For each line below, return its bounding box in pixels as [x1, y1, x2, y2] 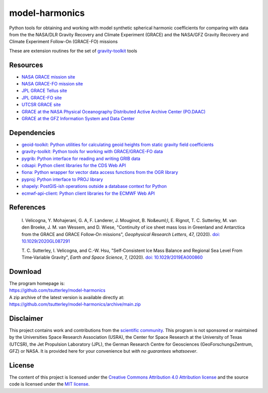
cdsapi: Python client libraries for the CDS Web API [21, 162, 126, 168]
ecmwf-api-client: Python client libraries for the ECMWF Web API [21, 190, 155, 196]
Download [9, 267, 42, 276]
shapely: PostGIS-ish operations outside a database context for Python [21, 183, 167, 189]
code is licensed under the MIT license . [9, 381, 90, 387]
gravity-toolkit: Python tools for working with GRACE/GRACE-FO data [21, 149, 163, 155]
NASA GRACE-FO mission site [21, 81, 83, 87]
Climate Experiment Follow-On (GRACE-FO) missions [9, 39, 118, 45]
